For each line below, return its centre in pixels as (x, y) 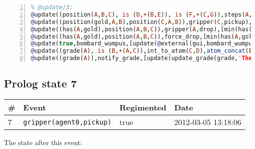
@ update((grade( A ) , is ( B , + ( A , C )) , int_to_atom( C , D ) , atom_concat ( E (142, 51)
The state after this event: (43, 142)
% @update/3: (52, 7)
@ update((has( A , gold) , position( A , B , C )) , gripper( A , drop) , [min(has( (142, 29)
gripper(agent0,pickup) (67, 122)
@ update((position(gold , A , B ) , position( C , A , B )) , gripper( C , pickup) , (142, 22)
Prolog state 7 (40, 83)
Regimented (143, 107)
